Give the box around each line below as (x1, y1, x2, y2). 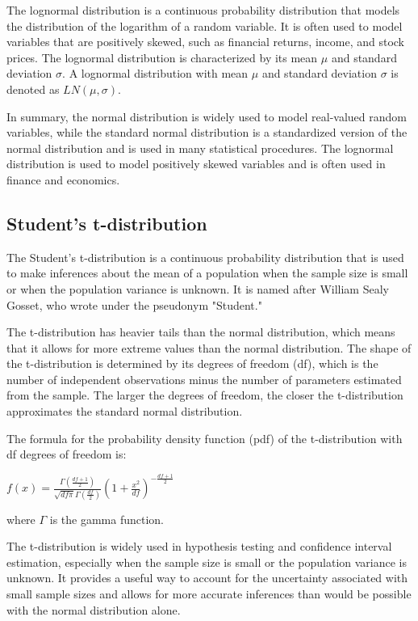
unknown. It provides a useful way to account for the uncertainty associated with (6, 569, 408, 586)
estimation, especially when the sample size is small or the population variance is (6, 553, 408, 570)
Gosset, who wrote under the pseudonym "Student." (6, 296, 262, 313)
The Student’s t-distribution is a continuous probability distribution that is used (6, 248, 404, 265)
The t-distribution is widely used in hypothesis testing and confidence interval (6, 538, 392, 555)
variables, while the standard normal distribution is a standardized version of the (6, 124, 408, 141)
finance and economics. (6, 171, 120, 188)
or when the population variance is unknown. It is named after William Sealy (6, 280, 389, 297)
